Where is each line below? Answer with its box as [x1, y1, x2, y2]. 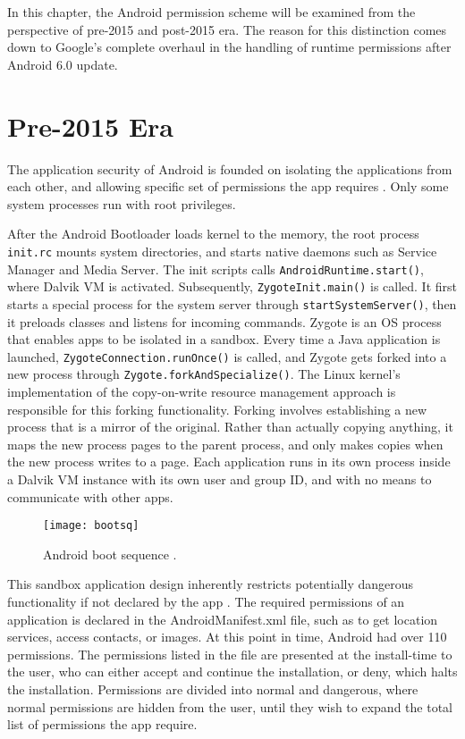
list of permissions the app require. [7, 715, 198, 734]
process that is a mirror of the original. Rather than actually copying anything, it [7, 417, 453, 436]
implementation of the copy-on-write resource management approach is [7, 382, 396, 400]
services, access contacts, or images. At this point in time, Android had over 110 [7, 627, 447, 646]
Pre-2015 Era [7, 107, 173, 144]
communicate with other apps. [7, 487, 173, 506]
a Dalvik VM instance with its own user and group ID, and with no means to [7, 469, 432, 488]
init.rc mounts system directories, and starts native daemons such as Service [7, 241, 437, 260]
